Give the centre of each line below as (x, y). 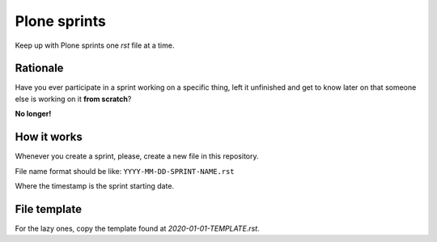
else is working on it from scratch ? (73, 99)
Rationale (39, 68)
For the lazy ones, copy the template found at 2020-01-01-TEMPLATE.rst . (137, 228)
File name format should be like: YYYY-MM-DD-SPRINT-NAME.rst (125, 171)
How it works (49, 137)
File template (49, 209)
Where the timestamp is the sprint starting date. (94, 185)
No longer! (33, 114)
